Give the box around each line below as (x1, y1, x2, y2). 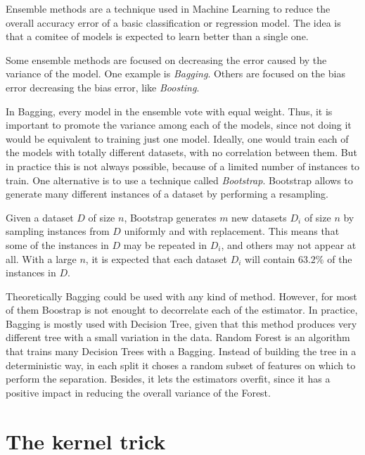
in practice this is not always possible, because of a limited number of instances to (6, 158, 360, 173)
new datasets (231, 210, 287, 224)
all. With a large (6, 251, 77, 266)
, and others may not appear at (221, 237, 357, 252)
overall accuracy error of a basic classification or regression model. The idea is (6, 15, 341, 30)
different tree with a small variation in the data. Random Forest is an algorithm (6, 330, 350, 345)
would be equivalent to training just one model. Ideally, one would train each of (6, 131, 349, 146)
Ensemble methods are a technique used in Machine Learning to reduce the (6, 1, 331, 15)
